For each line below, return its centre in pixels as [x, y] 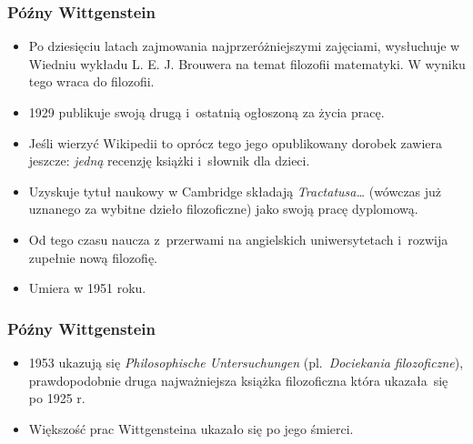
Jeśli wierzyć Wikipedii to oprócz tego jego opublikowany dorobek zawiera [236, 142]
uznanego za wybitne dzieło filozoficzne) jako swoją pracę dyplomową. [223, 209]
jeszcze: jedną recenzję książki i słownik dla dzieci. [169, 161]
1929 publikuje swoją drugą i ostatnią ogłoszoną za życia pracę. [206, 112]
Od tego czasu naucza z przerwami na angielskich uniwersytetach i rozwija [238, 239]
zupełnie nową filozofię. [93, 257]
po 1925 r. [57, 398]
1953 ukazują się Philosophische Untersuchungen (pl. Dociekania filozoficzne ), [246, 362]
